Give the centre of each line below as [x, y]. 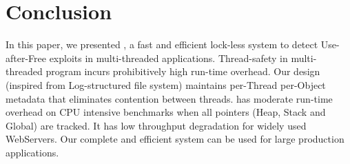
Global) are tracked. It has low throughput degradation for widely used [156, 125]
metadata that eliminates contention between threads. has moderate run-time [169, 98]
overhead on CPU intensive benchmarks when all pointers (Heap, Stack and [166, 112]
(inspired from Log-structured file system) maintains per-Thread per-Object [166, 84]
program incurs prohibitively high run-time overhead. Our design [183, 71]
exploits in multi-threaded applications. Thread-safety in [168, 58]
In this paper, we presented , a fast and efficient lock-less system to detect [162, 44]
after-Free [26, 58]
